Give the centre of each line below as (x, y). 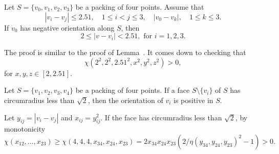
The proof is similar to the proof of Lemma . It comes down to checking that (125, 52)
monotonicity (25, 129)
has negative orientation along (67, 27)
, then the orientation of (125, 100)
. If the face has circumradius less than (161, 117)
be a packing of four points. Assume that (140, 7)
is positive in (194, 100)
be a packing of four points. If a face (133, 90)
